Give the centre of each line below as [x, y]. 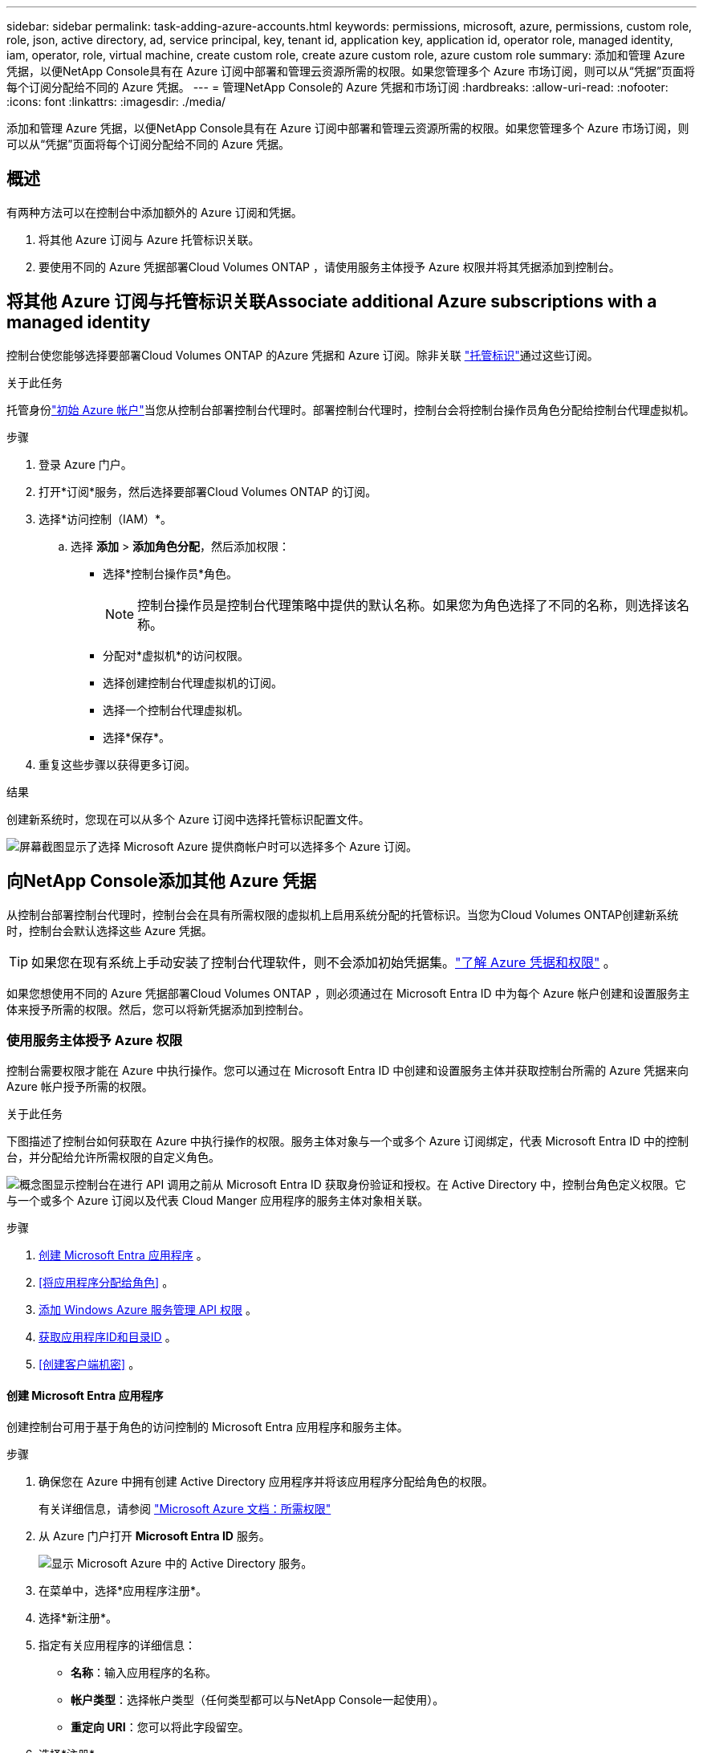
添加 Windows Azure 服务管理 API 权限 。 [148, 1310]
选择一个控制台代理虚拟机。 [176, 710]
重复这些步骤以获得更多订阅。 [117, 764]
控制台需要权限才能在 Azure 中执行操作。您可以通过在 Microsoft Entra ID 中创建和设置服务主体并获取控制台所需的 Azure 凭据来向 [348, 1071]
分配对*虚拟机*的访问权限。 [176, 655]
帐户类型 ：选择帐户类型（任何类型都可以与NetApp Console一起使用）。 [258, 1699]
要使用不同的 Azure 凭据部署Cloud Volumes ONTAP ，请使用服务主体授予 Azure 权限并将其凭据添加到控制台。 [329, 266]
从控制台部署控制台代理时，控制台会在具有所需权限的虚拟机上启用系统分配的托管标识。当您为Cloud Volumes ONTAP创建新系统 [343, 914]
